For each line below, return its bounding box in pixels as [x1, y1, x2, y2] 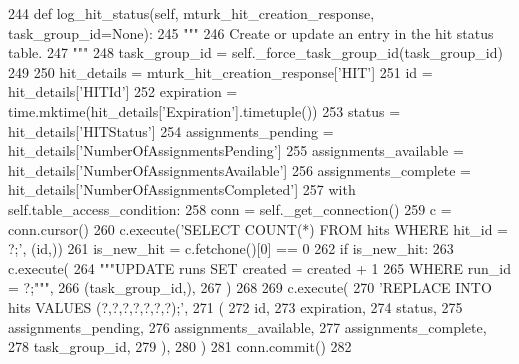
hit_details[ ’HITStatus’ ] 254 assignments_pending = [8, 120, 334, 141]
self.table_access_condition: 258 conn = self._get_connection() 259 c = [8, 198, 452, 219]
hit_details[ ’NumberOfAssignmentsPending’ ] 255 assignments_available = [8, 140, 464, 161]
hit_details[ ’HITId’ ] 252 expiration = [8, 81, 238, 102]
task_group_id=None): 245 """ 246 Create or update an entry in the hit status [8, 22, 494, 43]
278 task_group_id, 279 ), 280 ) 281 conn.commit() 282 [8, 336, 352, 357]
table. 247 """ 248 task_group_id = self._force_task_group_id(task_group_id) [8, 42, 503, 63]
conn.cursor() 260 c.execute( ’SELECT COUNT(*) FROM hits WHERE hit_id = [8, 218, 508, 239]
